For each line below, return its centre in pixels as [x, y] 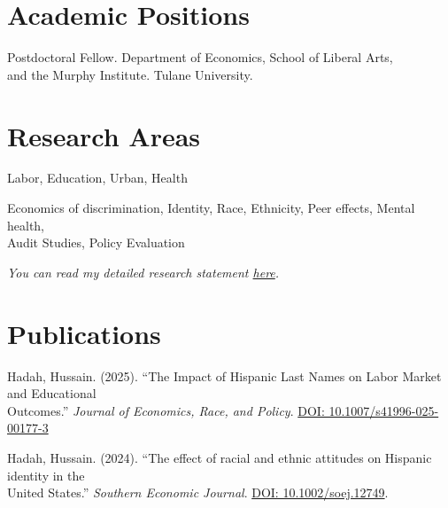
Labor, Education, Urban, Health [97, 178]
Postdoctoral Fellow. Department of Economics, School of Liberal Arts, [200, 57]
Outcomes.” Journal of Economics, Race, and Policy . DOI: [166, 410]
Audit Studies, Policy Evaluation [96, 242]
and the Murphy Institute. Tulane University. [130, 74]
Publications [84, 333]
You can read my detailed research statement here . [143, 272]
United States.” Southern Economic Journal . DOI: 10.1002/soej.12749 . [198, 492]
